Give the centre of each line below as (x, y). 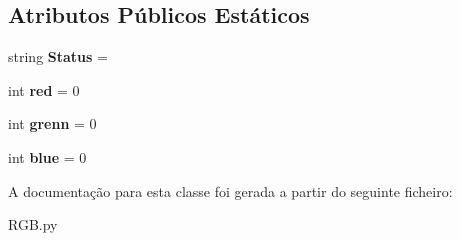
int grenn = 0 (52, 123)
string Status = (58, 56)
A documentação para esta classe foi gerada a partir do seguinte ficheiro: (230, 190)
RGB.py (33, 224)
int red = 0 (44, 89)
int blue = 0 (47, 156)
